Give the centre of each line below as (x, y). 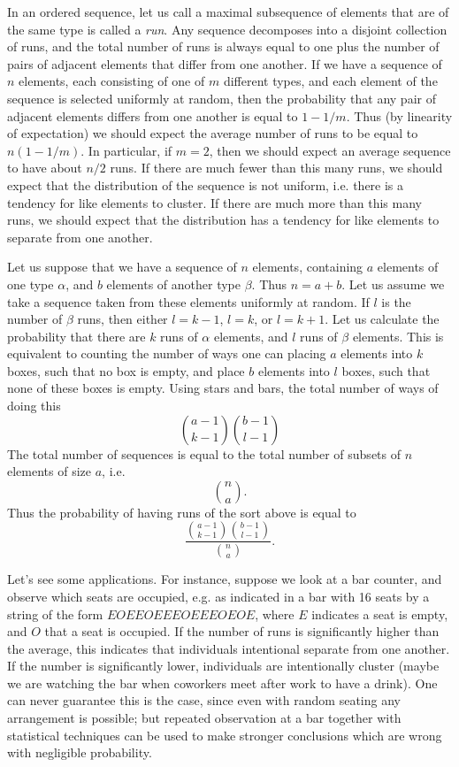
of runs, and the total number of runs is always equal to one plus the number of (223, 46)
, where (275, 614)
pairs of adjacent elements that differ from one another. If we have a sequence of (225, 63)
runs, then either (122, 319)
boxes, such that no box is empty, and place (126, 370)
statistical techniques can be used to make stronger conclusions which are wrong (225, 735)
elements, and (251, 336)
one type (31, 284)
